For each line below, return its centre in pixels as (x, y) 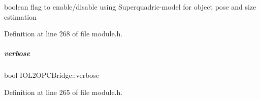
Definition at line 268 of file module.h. (63, 34)
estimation (20, 16)
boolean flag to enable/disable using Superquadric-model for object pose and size (130, 7)
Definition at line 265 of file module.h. (63, 92)
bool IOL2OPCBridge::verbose (52, 75)
